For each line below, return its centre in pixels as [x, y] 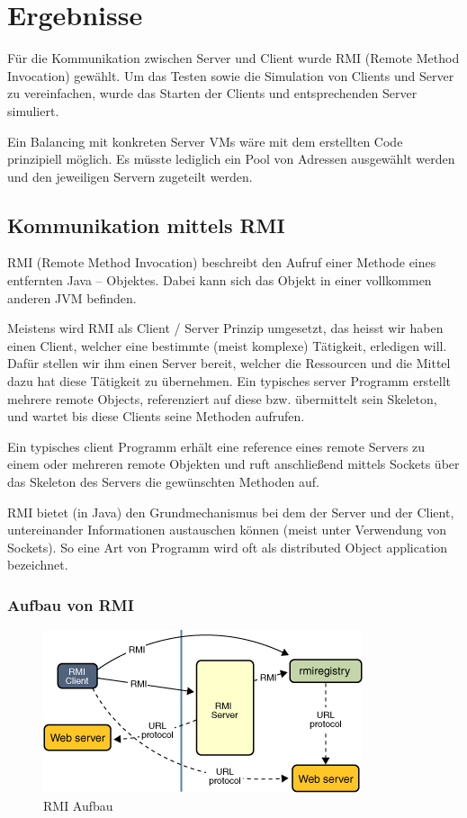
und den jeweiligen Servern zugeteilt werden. [130, 176]
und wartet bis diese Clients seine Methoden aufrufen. [156, 416]
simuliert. [33, 110]
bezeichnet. [38, 565]
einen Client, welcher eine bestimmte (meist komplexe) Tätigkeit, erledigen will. [227, 345]
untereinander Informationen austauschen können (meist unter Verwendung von [227, 530]
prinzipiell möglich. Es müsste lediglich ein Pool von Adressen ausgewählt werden [231, 159]
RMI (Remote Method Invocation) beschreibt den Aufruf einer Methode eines [222, 262]
